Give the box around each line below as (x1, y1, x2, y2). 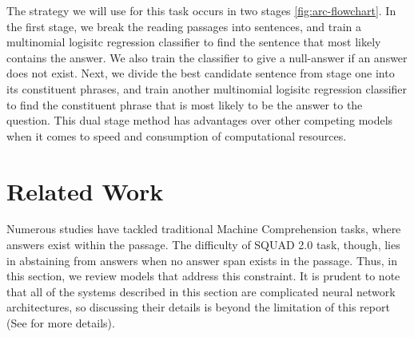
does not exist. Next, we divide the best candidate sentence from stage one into (6, 65, 395, 81)
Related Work (6, 174, 164, 207)
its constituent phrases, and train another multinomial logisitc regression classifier (6, 80, 408, 97)
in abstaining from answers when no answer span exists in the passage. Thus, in (6, 252, 397, 268)
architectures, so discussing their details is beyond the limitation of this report (6, 299, 390, 315)
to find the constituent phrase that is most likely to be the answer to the (6, 96, 363, 113)
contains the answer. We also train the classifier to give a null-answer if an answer (6, 49, 408, 65)
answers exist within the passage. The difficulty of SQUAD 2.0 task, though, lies (6, 236, 400, 253)
